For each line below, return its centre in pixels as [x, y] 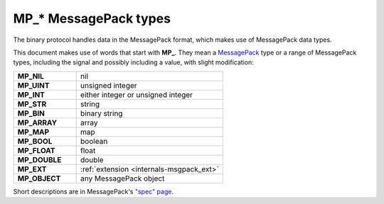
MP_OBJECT [39, 178]
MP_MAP [33, 132]
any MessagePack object [123, 178]
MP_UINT [33, 85]
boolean [94, 141]
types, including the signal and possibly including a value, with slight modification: [133, 62]
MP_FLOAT [37, 150]
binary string [102, 113]
